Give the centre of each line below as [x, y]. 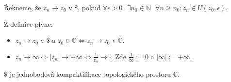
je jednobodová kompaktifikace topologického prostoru [90, 74]
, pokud [89, 7]
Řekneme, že [23, 7]
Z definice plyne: [28, 24]
